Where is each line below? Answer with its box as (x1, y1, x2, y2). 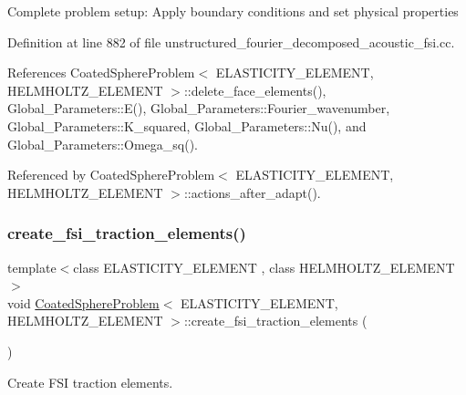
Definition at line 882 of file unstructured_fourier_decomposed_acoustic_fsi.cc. (7, 32, 455, 51)
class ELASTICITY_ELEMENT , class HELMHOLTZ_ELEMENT (73, 257, 455, 276)
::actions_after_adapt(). (183, 182, 321, 202)
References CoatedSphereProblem (7, 63, 195, 82)
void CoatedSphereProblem (7, 293, 160, 312)
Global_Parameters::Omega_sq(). (7, 134, 198, 153)
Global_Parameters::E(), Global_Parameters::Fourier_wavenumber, (7, 99, 390, 118)
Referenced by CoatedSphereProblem (7, 165, 215, 184)
